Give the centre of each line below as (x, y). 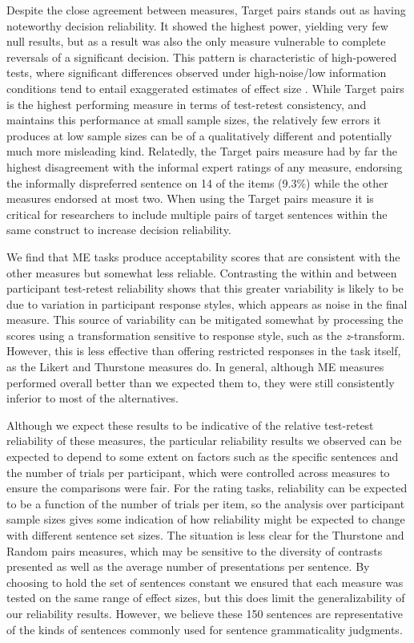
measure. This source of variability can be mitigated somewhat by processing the (205, 319)
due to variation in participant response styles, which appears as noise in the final (207, 303)
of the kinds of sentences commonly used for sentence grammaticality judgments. (205, 629)
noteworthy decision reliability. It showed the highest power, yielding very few (197, 25)
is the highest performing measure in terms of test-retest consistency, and (187, 104)
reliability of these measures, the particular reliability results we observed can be (204, 441)
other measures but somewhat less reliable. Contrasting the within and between (202, 272)
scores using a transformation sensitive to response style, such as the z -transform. (206, 335)
